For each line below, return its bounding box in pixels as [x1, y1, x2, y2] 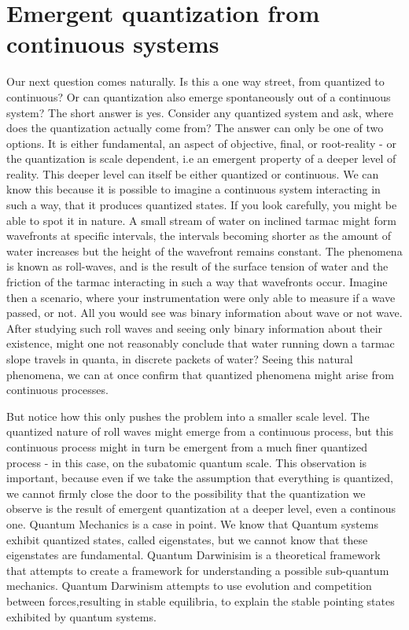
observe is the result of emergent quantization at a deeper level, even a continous [6, 500, 396, 517]
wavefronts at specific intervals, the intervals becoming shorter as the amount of [6, 227, 392, 244]
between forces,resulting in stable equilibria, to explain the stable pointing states [6, 592, 395, 609]
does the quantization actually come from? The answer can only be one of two [6, 120, 384, 136]
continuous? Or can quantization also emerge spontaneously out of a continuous [6, 88, 391, 105]
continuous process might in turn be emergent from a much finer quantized [6, 438, 367, 455]
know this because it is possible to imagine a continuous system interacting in [6, 181, 381, 197]
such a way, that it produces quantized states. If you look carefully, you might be [6, 197, 397, 213]
